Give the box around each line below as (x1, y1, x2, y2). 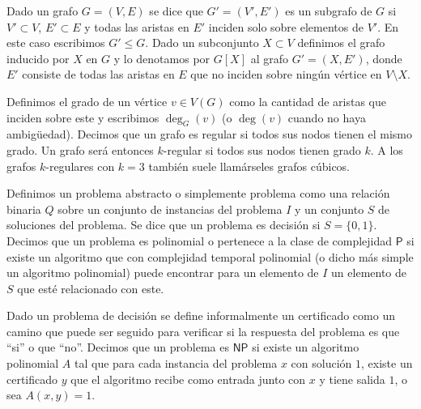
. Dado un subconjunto (145, 34, 259, 51)
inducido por (6, 49, 70, 66)
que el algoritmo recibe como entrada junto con (70, 370, 306, 387)
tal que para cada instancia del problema (74, 355, 278, 372)
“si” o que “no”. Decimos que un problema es (6, 339, 229, 356)
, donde (365, 49, 402, 66)
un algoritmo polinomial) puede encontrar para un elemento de (6, 264, 319, 281)
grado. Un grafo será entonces (6, 141, 154, 158)
